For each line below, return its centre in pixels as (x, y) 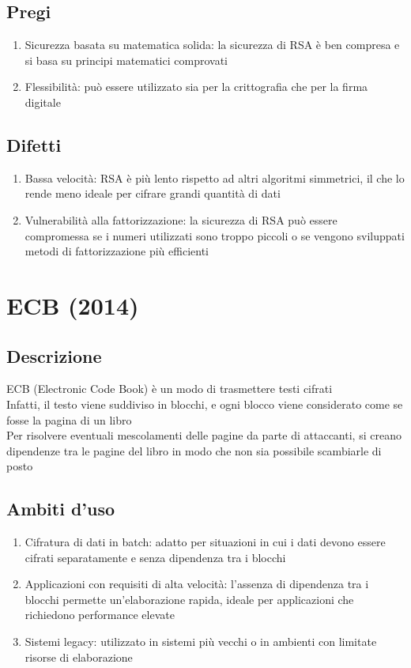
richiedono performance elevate (100, 615)
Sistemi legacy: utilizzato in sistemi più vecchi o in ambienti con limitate (201, 642)
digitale (43, 102)
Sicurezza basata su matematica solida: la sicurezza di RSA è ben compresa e (212, 45)
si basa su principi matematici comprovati (126, 60)
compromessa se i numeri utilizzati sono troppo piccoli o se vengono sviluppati (215, 235)
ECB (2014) (73, 305)
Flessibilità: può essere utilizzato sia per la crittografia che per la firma (196, 87)
